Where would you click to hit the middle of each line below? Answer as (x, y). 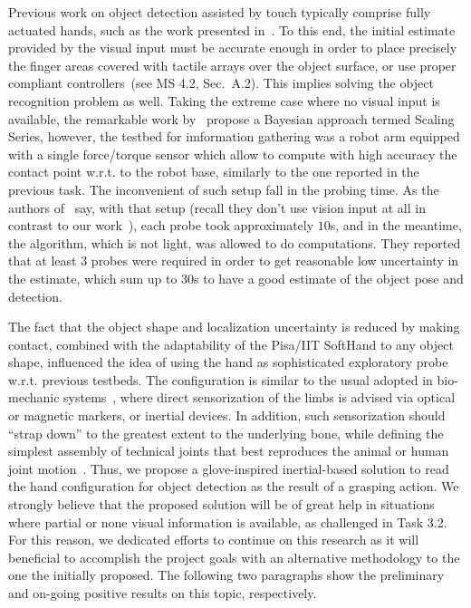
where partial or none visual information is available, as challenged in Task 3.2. (228, 521)
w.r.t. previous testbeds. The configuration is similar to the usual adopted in (221, 379)
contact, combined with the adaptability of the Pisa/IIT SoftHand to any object (231, 344)
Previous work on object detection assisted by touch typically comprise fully (220, 12)
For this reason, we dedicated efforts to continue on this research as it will (214, 540)
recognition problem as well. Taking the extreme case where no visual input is (224, 100)
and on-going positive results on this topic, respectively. (163, 593)
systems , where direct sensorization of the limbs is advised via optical (260, 397)
